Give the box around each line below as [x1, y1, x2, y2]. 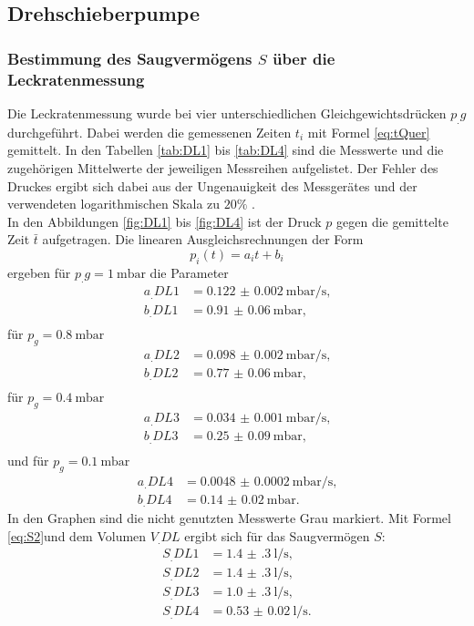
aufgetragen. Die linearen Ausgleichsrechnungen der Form [42, 230, 364, 249]
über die [272, 46, 335, 69]
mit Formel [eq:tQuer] [307, 122, 430, 141]
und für [7, 450, 49, 469]
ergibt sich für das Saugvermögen [184, 526, 370, 545]
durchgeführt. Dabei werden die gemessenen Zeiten [7, 122, 292, 141]
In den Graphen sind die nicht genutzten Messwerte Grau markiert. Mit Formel [7, 508, 451, 528]
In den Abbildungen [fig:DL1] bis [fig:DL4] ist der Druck [7, 211, 322, 231]
